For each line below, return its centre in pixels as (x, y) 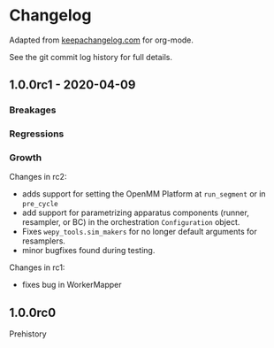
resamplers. (44, 241)
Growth (26, 158)
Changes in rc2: (38, 177)
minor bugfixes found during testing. (88, 251)
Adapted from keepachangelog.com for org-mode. (102, 40)
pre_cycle (40, 205)
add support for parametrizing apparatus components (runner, (135, 213)
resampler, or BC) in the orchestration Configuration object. (131, 222)
